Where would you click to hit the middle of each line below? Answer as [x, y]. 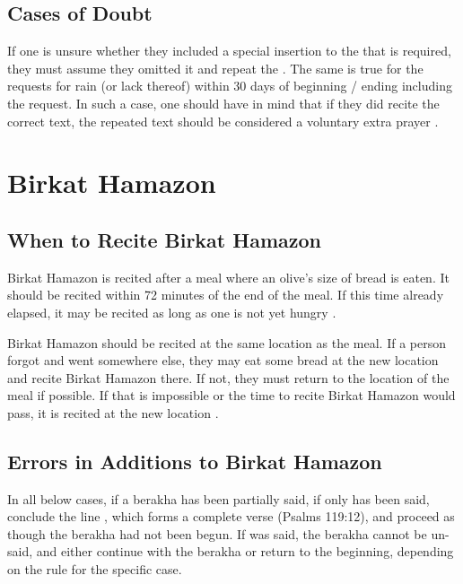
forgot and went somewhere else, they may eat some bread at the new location [223, 360]
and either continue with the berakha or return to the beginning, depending [245, 551]
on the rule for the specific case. [95, 569]
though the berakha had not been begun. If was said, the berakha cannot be [217, 533]
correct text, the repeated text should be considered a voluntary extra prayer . [223, 121]
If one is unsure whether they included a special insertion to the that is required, [229, 51]
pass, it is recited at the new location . [113, 412]
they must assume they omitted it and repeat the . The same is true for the [215, 68]
